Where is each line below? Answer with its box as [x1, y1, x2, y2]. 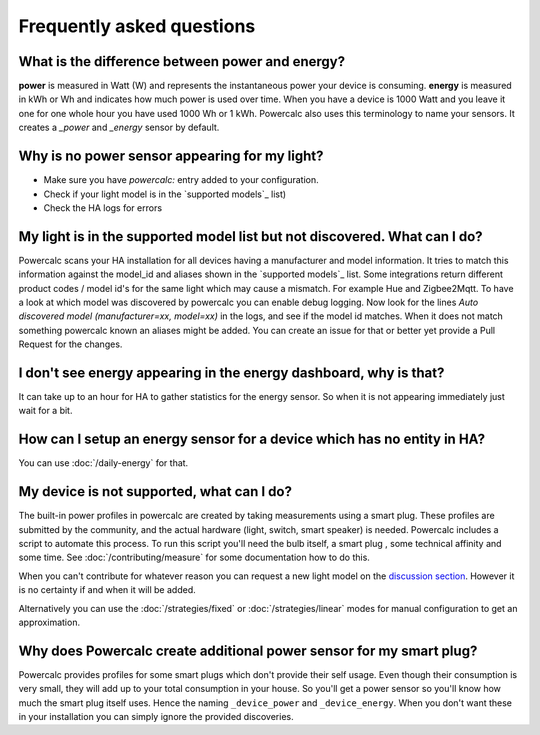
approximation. [18, 616, 80, 629]
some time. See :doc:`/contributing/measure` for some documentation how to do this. [18, 551, 370, 564]
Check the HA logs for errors [43, 201, 163, 214]
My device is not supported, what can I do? [18, 483, 292, 500]
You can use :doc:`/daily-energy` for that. [18, 457, 189, 469]
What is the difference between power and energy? [18, 53, 345, 70]
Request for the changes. [18, 338, 123, 350]
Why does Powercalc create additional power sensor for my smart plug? [18, 642, 478, 659]
